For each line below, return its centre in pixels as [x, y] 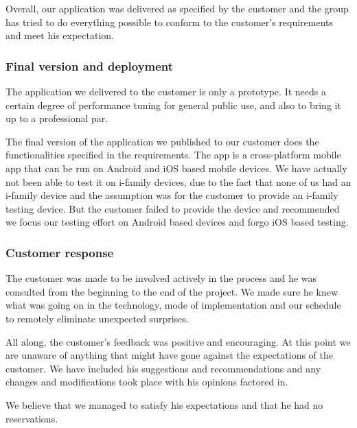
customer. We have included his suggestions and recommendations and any [163, 368]
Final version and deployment [90, 66]
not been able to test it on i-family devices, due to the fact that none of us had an [178, 181]
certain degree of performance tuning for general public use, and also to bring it [173, 105]
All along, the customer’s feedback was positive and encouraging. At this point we [178, 341]
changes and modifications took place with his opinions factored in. [147, 382]
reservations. [32, 418]
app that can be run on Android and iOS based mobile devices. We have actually [176, 168]
